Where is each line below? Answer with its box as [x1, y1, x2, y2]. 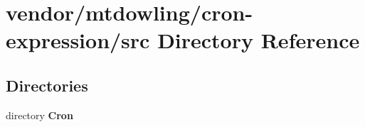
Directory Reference [157, 26, 360, 55]
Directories [6, 74, 88, 96]
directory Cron [6, 107, 73, 122]
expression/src [6, 26, 150, 55]
